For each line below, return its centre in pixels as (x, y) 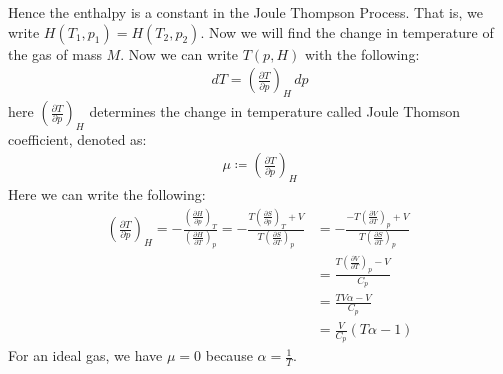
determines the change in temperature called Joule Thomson (275, 111)
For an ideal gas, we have (85, 355)
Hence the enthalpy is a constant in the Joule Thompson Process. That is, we (245, 12)
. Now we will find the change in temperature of (347, 31)
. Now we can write (179, 53)
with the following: (362, 53)
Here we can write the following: (107, 194)
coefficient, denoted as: (77, 138)
